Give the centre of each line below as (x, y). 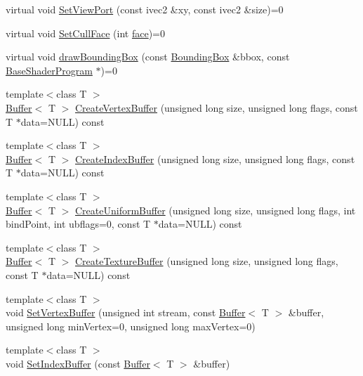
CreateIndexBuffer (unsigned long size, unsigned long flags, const (215, 158)
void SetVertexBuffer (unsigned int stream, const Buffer (126, 312)
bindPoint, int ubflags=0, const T (78, 224)
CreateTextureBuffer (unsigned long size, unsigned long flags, (206, 261)
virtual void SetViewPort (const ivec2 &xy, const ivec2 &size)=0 (145, 9)
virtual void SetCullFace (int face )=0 (86, 33)
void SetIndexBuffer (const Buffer (78, 363)
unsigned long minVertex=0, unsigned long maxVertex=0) (131, 326)
